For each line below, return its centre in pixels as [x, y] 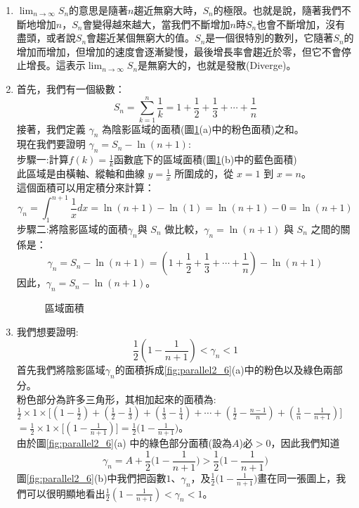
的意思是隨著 [99, 10]
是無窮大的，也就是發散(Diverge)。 [217, 65]
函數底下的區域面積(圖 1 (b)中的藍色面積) [205, 159]
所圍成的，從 [204, 173]
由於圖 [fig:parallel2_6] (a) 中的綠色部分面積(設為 [124, 443]
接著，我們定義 [51, 128]
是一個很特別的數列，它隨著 [269, 38]
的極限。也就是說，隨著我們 [277, 10]
